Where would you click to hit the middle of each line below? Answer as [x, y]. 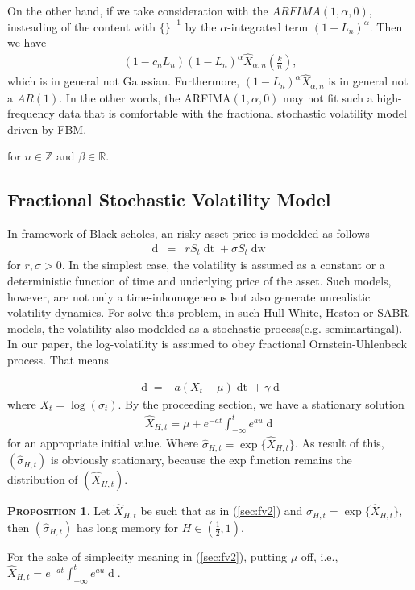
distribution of [43, 479]
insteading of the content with [82, 26]
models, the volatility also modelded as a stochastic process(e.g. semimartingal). [205, 328]
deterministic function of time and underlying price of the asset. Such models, [199, 280]
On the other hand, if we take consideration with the [138, 10]
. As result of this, [339, 443]
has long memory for [127, 527]
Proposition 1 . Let [59, 511]
